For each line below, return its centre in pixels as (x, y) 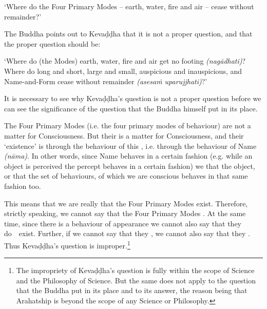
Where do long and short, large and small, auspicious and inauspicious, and (123, 71)
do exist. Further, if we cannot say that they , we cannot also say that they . (127, 233)
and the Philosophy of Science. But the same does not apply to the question (136, 280)
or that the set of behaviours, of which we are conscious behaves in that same (126, 176)
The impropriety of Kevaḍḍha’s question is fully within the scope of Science (135, 270)
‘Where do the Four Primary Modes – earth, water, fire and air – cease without (129, 6)
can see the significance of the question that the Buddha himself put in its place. (131, 108)
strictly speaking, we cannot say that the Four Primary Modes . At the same (125, 213)
